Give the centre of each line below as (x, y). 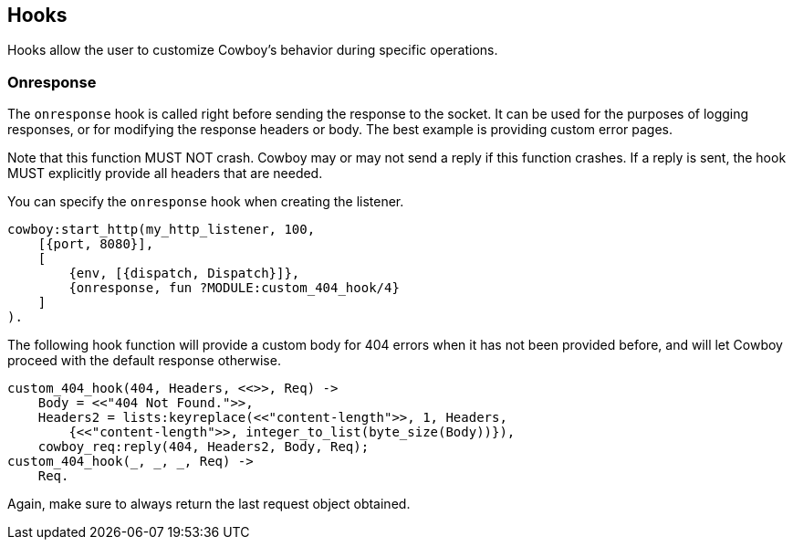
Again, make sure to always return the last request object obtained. (209, 504)
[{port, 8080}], (96, 244)
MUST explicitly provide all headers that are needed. (165, 174)
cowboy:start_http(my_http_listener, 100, (162, 230)
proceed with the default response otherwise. (144, 361)
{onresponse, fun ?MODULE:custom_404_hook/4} (234, 288)
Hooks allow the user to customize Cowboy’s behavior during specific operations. (253, 50)
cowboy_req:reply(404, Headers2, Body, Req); (203, 447)
